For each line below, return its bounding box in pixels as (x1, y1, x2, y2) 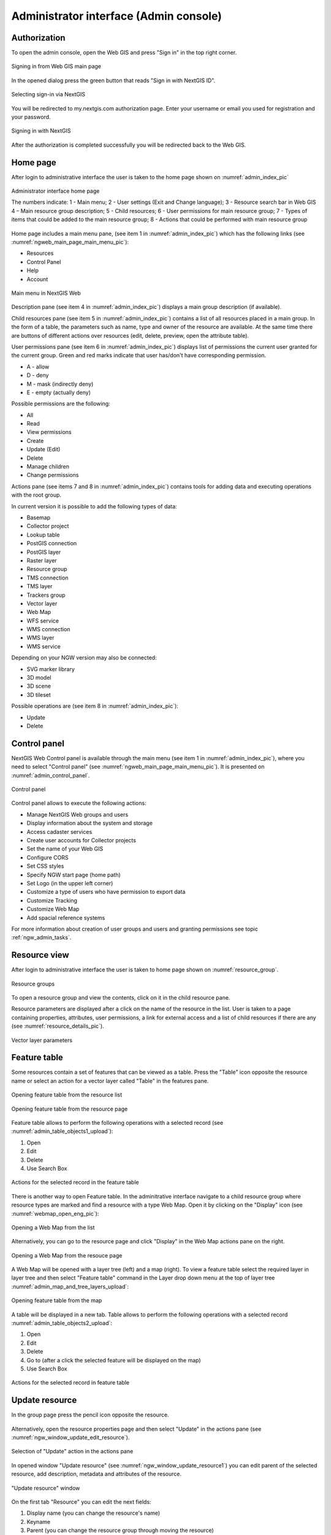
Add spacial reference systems (26, 914, 105, 921)
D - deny (26, 371, 49, 379)
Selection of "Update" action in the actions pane (11, 1448, 134, 1455)
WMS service (26, 642, 61, 650)
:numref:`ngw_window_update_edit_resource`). (11, 1434, 130, 1441)
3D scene (26, 682, 51, 690)
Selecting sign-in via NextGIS (11, 91, 86, 98)
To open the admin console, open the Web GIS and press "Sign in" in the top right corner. (11, 49, 237, 56)
